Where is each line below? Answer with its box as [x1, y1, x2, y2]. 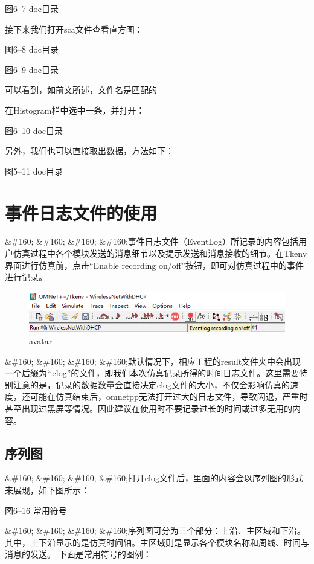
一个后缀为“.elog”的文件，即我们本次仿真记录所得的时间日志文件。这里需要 [5, 367, 300, 379]
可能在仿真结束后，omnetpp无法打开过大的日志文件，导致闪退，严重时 [30, 390, 308, 403]
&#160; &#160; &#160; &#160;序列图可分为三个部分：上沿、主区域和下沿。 [5, 524, 306, 537]
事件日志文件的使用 [5, 200, 158, 225]
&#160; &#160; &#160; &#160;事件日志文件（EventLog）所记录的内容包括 [5, 235, 299, 248]
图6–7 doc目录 [5, 2, 59, 14]
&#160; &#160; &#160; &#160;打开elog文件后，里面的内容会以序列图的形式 [5, 472, 303, 484]
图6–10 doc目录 [5, 124, 63, 136]
